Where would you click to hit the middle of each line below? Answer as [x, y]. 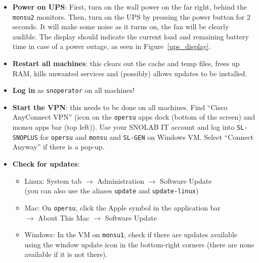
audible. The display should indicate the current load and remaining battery [131, 36]
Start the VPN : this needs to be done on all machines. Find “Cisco [120, 107]
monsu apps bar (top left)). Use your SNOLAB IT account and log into [123, 127]
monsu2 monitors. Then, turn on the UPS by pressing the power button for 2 [132, 16]
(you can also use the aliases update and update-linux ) [112, 191]
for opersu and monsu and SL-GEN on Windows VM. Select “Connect [147, 137]
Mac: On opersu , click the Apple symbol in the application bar [122, 207]
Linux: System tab [53, 180]
